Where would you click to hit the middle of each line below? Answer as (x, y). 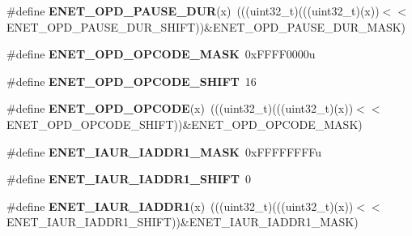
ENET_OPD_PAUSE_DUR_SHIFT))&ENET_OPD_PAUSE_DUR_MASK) (206, 26)
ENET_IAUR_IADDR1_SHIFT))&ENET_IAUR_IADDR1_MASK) (183, 222)
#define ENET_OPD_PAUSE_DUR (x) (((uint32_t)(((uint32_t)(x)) (193, 11)
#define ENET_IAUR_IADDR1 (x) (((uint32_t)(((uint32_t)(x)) (180, 206)
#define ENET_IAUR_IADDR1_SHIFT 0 (129, 179)
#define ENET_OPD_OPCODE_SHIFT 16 (132, 81)
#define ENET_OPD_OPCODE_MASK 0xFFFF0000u (161, 54)
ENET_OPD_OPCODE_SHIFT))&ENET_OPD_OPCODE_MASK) (185, 124)
